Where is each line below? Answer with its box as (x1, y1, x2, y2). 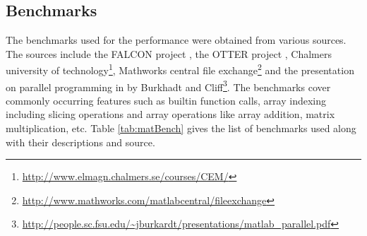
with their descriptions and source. (6, 134, 155, 149)
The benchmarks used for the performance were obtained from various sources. (6, 33, 347, 47)
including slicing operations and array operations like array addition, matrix (6, 107, 335, 122)
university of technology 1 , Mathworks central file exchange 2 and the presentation (6, 61, 354, 78)
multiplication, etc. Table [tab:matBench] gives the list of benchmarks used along (6, 121, 356, 136)
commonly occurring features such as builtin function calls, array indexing (6, 93, 326, 107)
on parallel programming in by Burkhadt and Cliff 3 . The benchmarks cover (6, 77, 331, 94)
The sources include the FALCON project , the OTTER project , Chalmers (6, 46, 332, 61)
